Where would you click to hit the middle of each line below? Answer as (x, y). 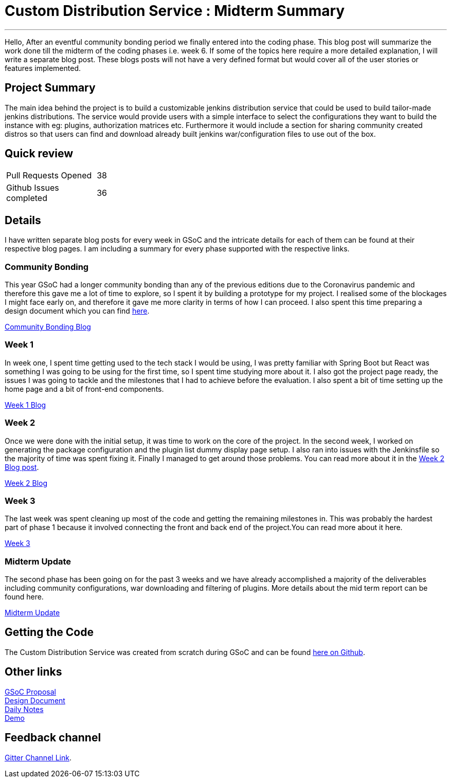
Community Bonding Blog (48, 327)
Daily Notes (24, 709)
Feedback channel (53, 738)
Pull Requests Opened (49, 176)
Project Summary (50, 88)
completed (27, 198)
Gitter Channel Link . (38, 757)
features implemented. (43, 68)
